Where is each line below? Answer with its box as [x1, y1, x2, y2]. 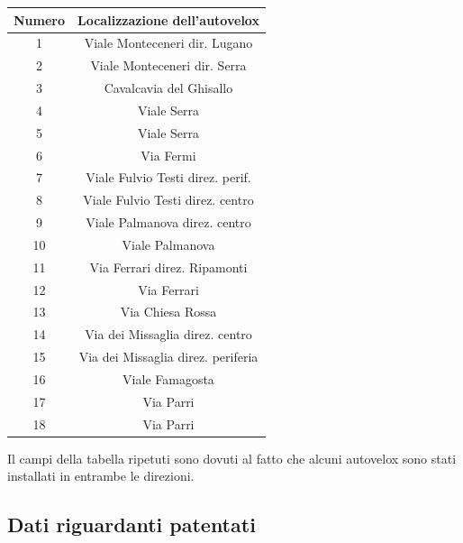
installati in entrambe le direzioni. [7, 466, 195, 485]
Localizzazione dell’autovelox [77, 10, 259, 29]
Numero [14, 10, 66, 29]
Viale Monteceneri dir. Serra [90, 56, 247, 75]
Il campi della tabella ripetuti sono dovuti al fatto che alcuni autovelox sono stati [7, 448, 457, 467]
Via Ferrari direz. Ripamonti [89, 257, 248, 276]
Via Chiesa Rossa [120, 302, 217, 321]
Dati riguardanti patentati [7, 511, 256, 538]
